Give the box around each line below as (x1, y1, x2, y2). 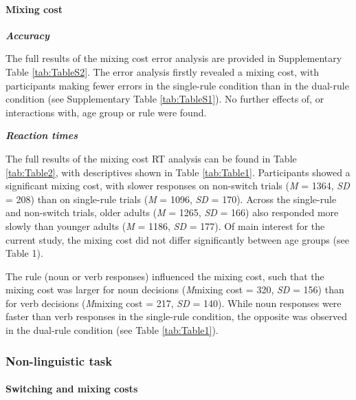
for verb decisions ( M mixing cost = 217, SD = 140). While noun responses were (5, 295, 342, 310)
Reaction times (5, 128, 78, 143)
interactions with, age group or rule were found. (5, 105, 207, 119)
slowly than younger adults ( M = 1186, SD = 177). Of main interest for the (5, 218, 325, 233)
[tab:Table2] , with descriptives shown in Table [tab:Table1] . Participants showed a (5, 165, 351, 179)
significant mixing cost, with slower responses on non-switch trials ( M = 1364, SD (5, 178, 350, 193)
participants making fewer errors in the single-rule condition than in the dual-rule (5, 78, 349, 92)
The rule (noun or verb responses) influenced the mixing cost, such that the (5, 269, 324, 283)
